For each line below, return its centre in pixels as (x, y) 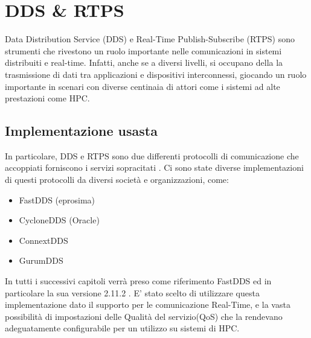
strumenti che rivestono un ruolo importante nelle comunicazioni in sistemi (143, 50)
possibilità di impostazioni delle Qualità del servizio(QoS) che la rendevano (144, 316)
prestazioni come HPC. (47, 98)
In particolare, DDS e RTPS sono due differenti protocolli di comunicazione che (152, 155)
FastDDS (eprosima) (57, 199)
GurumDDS (41, 260)
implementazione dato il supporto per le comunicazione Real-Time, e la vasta (148, 305)
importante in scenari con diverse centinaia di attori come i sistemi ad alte (143, 86)
